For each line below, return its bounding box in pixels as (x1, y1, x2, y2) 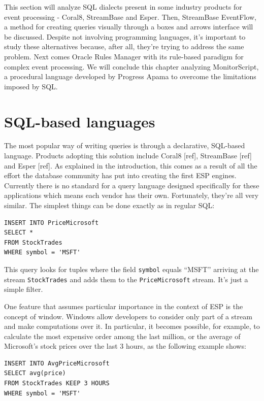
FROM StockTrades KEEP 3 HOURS (4, 380, 110, 387)
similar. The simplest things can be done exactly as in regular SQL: (4, 200, 215, 211)
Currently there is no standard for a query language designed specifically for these (4, 180, 259, 190)
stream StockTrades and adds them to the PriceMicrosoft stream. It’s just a (4, 274, 248, 284)
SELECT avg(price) (4, 370, 66, 377)
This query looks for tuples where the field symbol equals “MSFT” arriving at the (4, 264, 259, 274)
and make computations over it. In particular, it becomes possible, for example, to (4, 321, 260, 331)
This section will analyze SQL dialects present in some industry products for (4, 2, 242, 12)
